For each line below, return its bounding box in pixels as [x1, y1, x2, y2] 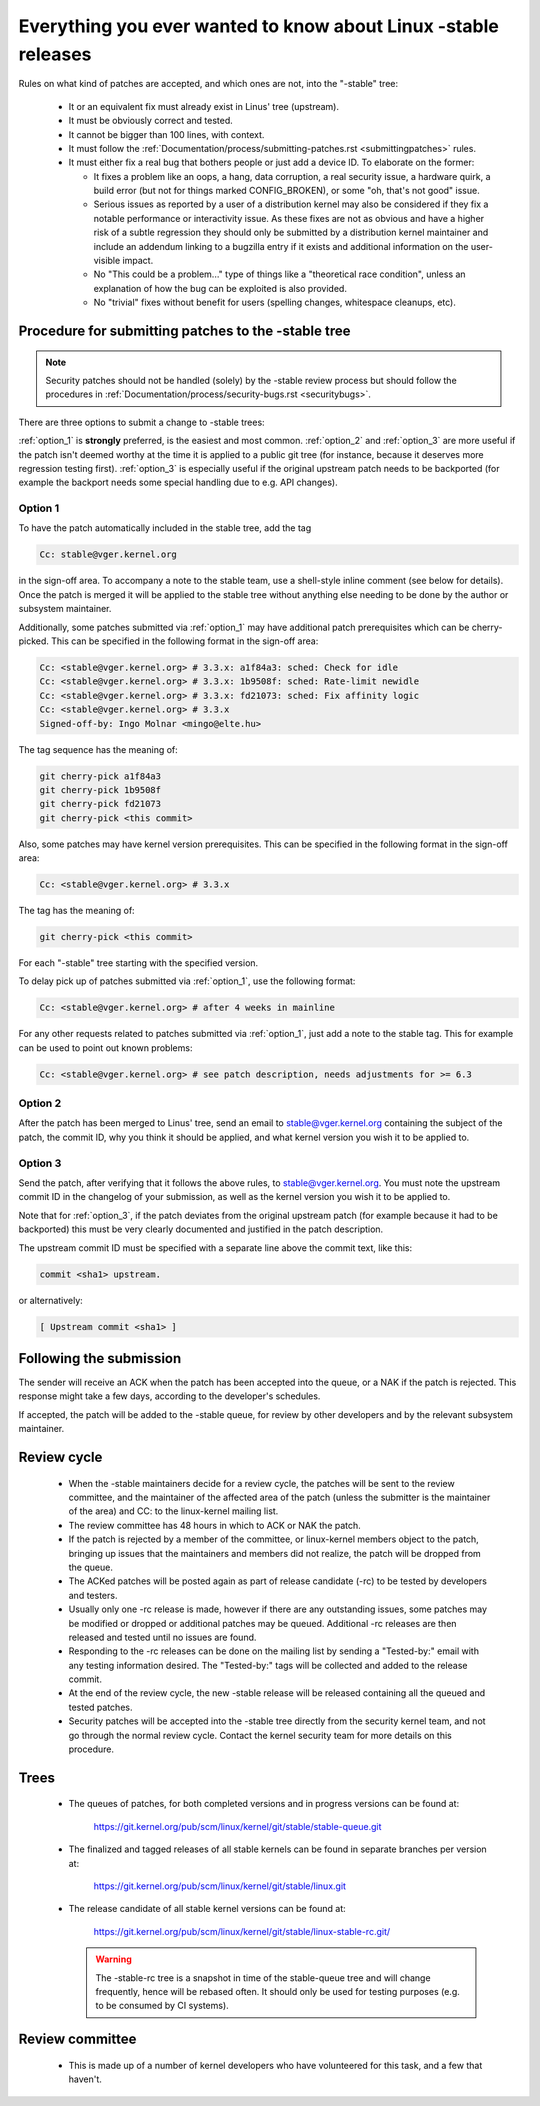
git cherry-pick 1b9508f [39, 784, 162, 795]
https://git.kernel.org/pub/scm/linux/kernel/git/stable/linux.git [93, 1880, 347, 1892]
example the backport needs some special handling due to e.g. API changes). [18, 476, 339, 489]
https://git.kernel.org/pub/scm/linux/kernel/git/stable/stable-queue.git [93, 1820, 382, 1832]
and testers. [68, 1589, 118, 1601]
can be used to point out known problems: [18, 1041, 193, 1054]
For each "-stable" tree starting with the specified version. [18, 957, 259, 969]
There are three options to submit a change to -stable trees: [18, 416, 265, 428]
